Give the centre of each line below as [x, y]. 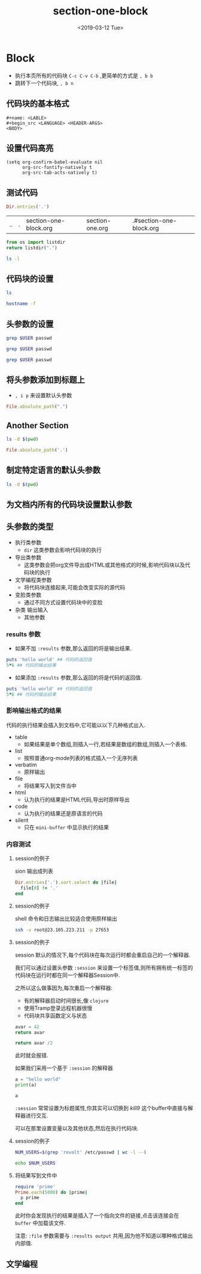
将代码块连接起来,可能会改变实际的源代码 [74, 587]
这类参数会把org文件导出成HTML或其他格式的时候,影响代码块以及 [104, 565]
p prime [30, 1198]
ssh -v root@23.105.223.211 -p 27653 [62, 930]
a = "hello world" [38, 1079]
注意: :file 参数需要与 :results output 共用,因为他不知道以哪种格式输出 [104, 1236]
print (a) [26, 1085]
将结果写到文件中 [36, 1175]
